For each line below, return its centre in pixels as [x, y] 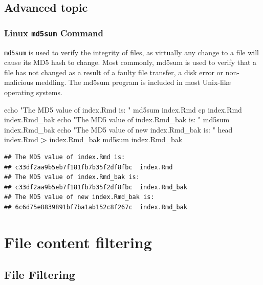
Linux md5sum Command [54, 32]
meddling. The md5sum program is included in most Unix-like [133, 82]
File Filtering [40, 275]
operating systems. [33, 92]
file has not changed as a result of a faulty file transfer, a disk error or [114, 72]
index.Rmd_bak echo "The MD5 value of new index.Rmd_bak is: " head [118, 129]
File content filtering [78, 242]
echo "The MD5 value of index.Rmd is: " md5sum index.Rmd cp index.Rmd [123, 109]
